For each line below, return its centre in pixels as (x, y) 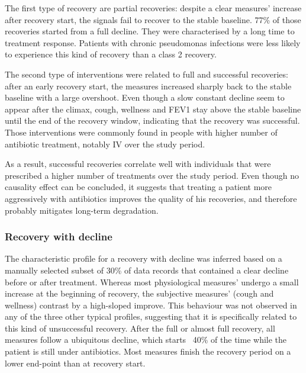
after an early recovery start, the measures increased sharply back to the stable (148, 86)
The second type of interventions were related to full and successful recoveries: (146, 74)
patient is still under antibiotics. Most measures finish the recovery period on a (148, 351)
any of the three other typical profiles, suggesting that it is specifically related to (151, 316)
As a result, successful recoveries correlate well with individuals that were (138, 164)
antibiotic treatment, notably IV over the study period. (105, 144)
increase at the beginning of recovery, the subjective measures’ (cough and (139, 293)
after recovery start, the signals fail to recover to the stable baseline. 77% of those (153, 19)
